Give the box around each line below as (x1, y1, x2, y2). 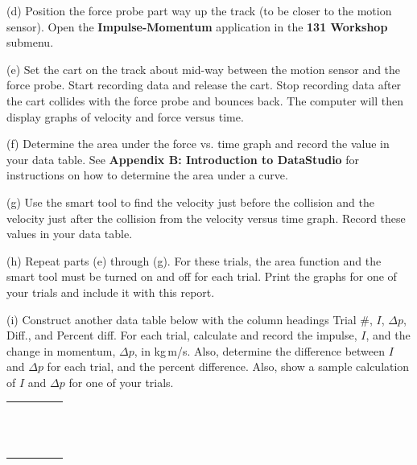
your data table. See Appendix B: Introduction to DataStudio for (6, 150, 360, 167)
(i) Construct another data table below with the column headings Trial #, (6, 311, 373, 327)
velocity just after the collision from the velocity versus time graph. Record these (6, 209, 406, 226)
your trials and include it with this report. (6, 283, 215, 300)
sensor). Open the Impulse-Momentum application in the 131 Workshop (6, 18, 388, 35)
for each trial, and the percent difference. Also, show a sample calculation (47, 358, 410, 375)
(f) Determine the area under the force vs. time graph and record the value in (6, 135, 390, 152)
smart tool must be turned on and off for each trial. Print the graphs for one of (6, 268, 397, 285)
